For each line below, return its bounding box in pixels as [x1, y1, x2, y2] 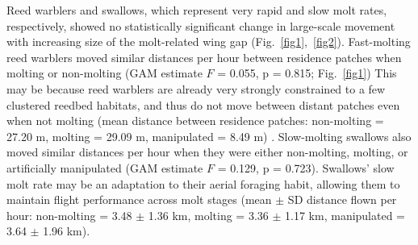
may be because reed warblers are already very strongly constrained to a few [6, 80, 386, 97]
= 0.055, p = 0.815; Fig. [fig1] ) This [217, 64, 397, 81]
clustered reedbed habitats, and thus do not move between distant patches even [6, 96, 400, 113]
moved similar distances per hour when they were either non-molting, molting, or [6, 143, 408, 160]
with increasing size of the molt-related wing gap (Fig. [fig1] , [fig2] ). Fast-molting [6, 33, 411, 50]
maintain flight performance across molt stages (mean [6, 191, 272, 208]
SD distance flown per [287, 191, 397, 208]
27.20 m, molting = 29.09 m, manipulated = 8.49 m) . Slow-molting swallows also [6, 127, 412, 144]
